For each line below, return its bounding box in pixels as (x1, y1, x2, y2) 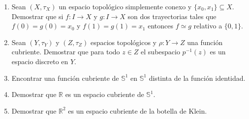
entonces (148, 21, 173, 31)
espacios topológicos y (90, 37, 156, 47)
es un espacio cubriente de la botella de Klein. (68, 105, 207, 116)
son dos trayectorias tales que (127, 11, 217, 21)
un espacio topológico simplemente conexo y (59, 1, 192, 11)
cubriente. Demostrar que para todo (11, 47, 120, 57)
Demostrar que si (11, 11, 63, 21)
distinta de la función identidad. (149, 72, 246, 83)
